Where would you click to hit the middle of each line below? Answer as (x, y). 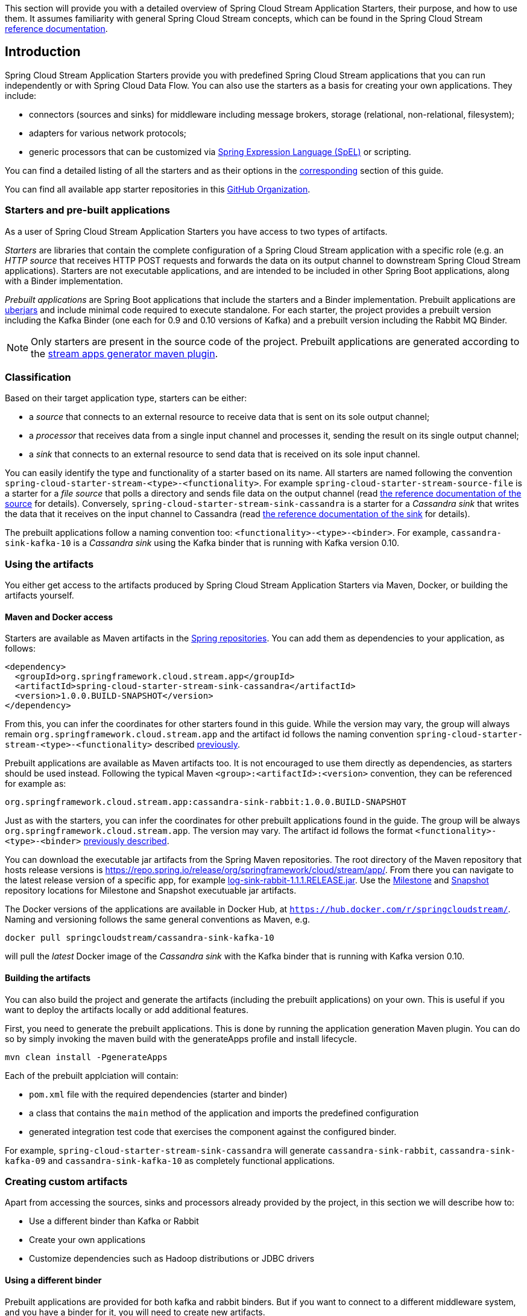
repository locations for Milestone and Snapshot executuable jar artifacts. (151, 891)
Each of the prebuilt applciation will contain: (92, 1075)
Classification (38, 377)
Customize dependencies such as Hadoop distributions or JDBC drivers (172, 1259)
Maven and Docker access (59, 617)
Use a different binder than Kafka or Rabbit (114, 1221)
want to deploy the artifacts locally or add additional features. (127, 1009)
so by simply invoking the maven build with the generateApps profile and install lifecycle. (181, 1038)
